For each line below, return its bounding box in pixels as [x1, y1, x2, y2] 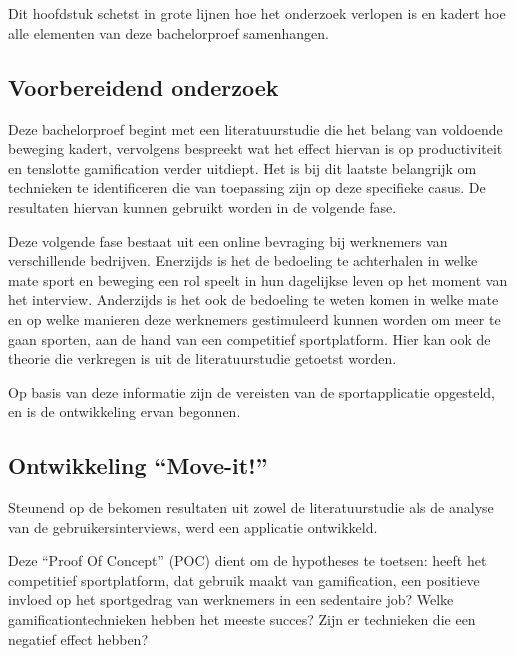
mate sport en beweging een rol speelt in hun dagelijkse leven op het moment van [8, 269, 508, 290]
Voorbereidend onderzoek [8, 71, 279, 102]
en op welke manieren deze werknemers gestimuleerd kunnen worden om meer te [8, 308, 501, 329]
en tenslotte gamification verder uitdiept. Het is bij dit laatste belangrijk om [8, 157, 477, 178]
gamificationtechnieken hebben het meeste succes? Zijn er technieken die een [8, 609, 476, 630]
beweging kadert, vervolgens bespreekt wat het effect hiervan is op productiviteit [8, 138, 503, 159]
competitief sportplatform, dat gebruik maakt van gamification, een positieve [8, 569, 480, 590]
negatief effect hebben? [8, 628, 148, 649]
